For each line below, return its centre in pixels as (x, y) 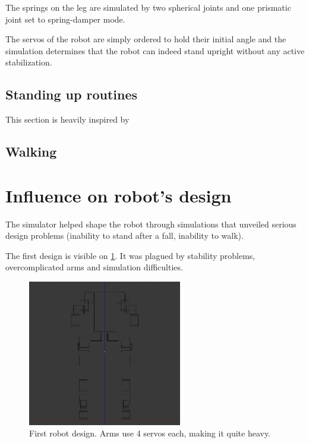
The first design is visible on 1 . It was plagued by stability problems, (130, 255)
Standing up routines (72, 94)
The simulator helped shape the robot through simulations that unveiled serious (151, 224)
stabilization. (29, 62)
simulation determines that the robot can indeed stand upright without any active (155, 50)
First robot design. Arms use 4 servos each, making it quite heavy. (150, 433)
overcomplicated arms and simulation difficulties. (94, 267)
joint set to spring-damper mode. (65, 19)
